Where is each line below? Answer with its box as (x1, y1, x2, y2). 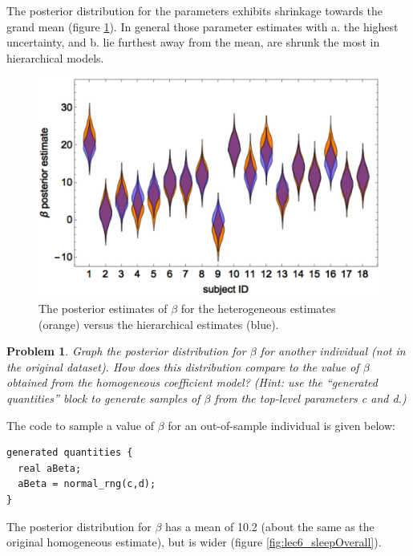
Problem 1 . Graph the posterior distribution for (6, 343, 246, 359)
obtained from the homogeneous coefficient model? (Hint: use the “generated (6, 374, 378, 391)
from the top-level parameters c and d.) (214, 390, 407, 407)
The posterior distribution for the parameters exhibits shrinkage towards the (6, 2, 383, 18)
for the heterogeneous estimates (180, 300, 336, 317)
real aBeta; (18, 462, 82, 474)
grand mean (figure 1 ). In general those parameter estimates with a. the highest (6, 18, 399, 34)
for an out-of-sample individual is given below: (168, 416, 395, 433)
